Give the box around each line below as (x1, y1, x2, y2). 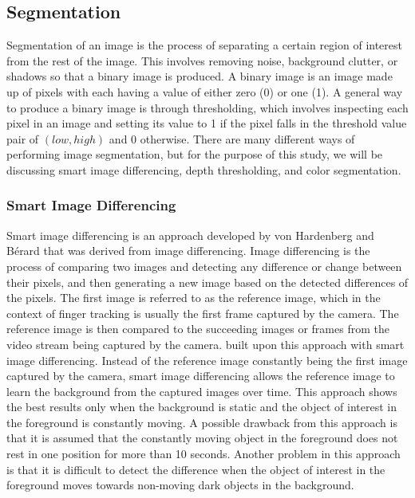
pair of (6, 130, 39, 147)
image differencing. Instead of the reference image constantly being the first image (6, 351, 408, 368)
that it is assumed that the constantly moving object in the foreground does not (6, 429, 398, 446)
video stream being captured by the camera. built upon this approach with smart (6, 335, 405, 352)
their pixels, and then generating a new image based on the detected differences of (6, 273, 409, 290)
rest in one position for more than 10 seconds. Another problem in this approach (6, 445, 401, 462)
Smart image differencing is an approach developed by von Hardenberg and (6, 226, 374, 243)
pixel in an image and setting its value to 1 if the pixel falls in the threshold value (6, 115, 407, 131)
